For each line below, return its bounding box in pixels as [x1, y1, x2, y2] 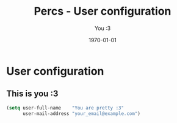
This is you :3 [6, 89, 59, 99]
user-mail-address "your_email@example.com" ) [22, 110, 140, 117]
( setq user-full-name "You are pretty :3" [6, 105, 124, 111]
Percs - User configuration [34, 4, 172, 18]
